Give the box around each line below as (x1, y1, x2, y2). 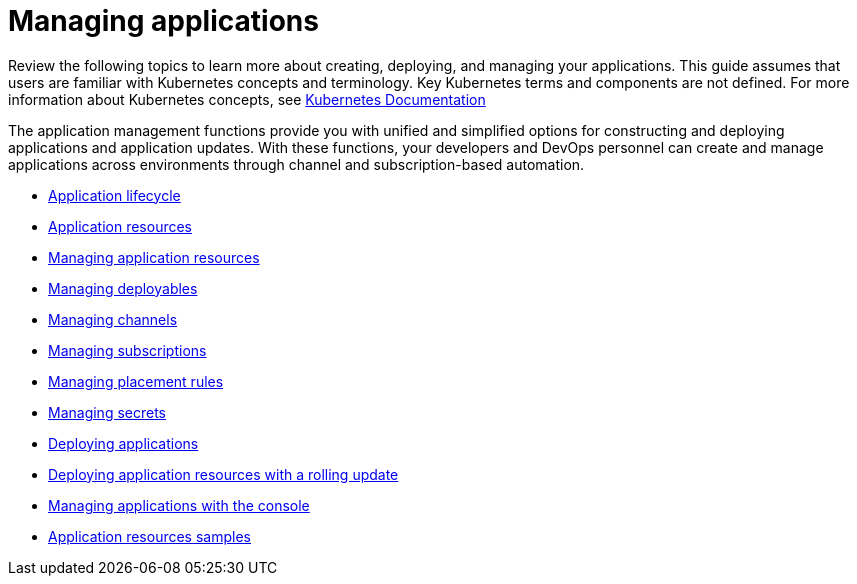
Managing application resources (48, 248, 260, 266)
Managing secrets (48, 403, 166, 421)
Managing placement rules (48, 372, 224, 390)
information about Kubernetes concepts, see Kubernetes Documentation (8, 90, 486, 108)
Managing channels (48, 310, 178, 328)
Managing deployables (48, 279, 198, 297)
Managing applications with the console (48, 496, 310, 514)
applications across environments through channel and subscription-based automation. (8, 155, 585, 173)
